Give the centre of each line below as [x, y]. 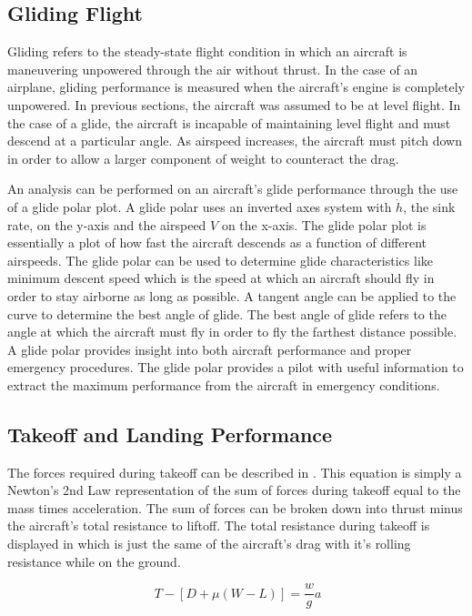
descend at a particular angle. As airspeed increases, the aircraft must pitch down [235, 141]
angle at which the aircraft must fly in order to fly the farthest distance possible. [232, 332]
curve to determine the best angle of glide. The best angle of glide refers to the [227, 313]
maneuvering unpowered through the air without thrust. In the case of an [213, 69]
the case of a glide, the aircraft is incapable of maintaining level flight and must [229, 122]
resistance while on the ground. [94, 561]
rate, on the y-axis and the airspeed [107, 224]
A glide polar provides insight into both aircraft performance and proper [210, 349]
